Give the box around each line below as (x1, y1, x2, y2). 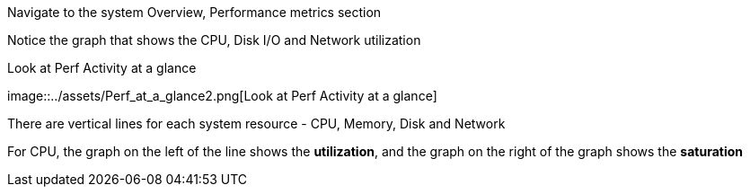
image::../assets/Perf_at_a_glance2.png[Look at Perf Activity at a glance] (7, 88, 437, 103)
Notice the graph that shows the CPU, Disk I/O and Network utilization (7, 32, 421, 48)
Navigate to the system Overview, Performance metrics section (7, 4, 382, 20)
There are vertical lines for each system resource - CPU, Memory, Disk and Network (7, 116, 506, 131)
